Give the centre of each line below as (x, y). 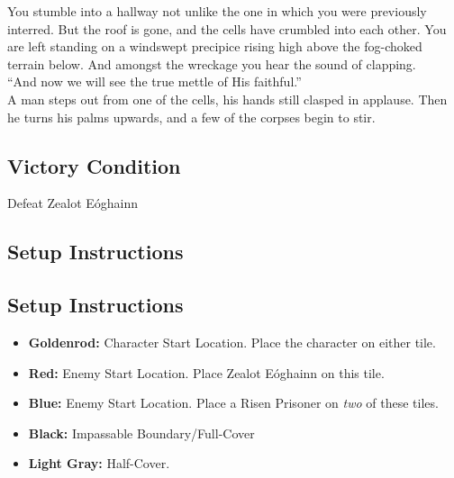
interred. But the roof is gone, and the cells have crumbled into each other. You (227, 28)
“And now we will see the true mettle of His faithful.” (154, 81)
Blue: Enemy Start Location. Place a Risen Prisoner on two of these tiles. (233, 403)
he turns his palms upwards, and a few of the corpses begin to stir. (191, 117)
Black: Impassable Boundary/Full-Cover (141, 433)
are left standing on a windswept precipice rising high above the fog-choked (215, 46)
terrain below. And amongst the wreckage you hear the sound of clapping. (212, 63)
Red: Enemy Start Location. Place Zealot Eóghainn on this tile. (206, 372)
